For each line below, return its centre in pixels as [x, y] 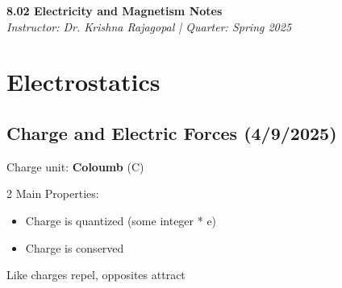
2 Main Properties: [53, 193]
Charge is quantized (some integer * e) [121, 220]
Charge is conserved [75, 247]
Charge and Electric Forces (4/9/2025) [172, 132]
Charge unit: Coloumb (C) [75, 166]
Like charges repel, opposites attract [96, 275]
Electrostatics [83, 82]
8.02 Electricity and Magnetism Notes [115, 10]
